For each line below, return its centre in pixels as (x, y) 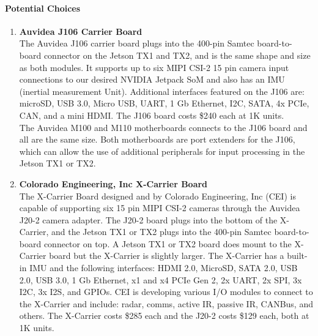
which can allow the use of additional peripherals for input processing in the (162, 151)
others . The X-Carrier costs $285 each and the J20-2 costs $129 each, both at (164, 315)
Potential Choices (43, 8)
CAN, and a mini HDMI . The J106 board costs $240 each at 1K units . (152, 115)
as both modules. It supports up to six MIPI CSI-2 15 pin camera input (154, 67)
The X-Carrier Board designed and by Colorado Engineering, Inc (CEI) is (157, 196)
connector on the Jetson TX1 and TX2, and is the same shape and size (177, 55)
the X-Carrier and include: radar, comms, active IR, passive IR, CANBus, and (166, 303)
